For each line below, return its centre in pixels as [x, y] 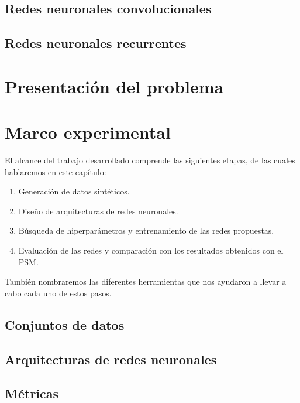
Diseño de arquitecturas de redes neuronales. [98, 211]
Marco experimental [88, 132]
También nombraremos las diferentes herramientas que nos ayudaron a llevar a [146, 281]
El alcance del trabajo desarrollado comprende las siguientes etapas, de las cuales [150, 160]
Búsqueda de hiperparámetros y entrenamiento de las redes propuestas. [146, 230]
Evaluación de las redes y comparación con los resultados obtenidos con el [151, 250]
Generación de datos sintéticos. [74, 191]
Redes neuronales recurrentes [96, 43]
